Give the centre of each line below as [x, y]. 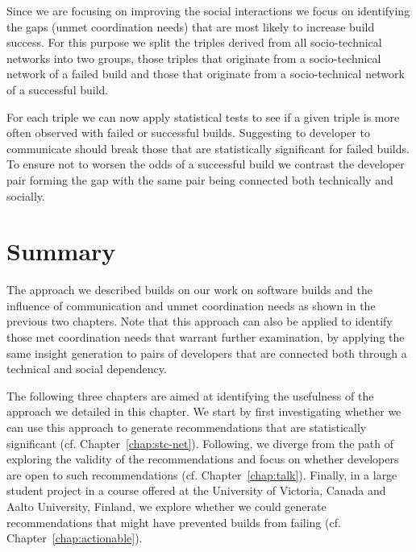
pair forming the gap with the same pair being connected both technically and [200, 179]
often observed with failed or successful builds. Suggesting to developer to [188, 133]
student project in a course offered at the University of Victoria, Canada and [196, 490]
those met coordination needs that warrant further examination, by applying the [206, 337]
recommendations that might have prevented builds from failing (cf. [174, 522]
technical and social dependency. [87, 369]
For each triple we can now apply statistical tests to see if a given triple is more [203, 116]
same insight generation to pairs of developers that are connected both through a [207, 353]
